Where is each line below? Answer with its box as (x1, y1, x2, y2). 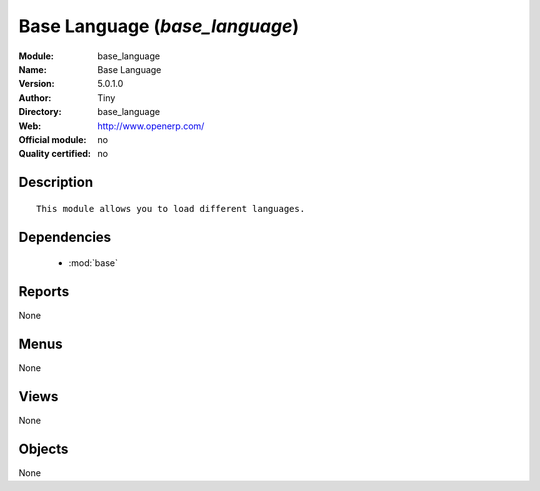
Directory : (18, 106, 62, 118)
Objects (18, 440, 69, 457)
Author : (18, 91, 52, 104)
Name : (18, 63, 47, 75)
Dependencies (18, 228, 112, 245)
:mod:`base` (68, 257, 119, 269)
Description (18, 174, 94, 191)
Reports (18, 283, 70, 300)
